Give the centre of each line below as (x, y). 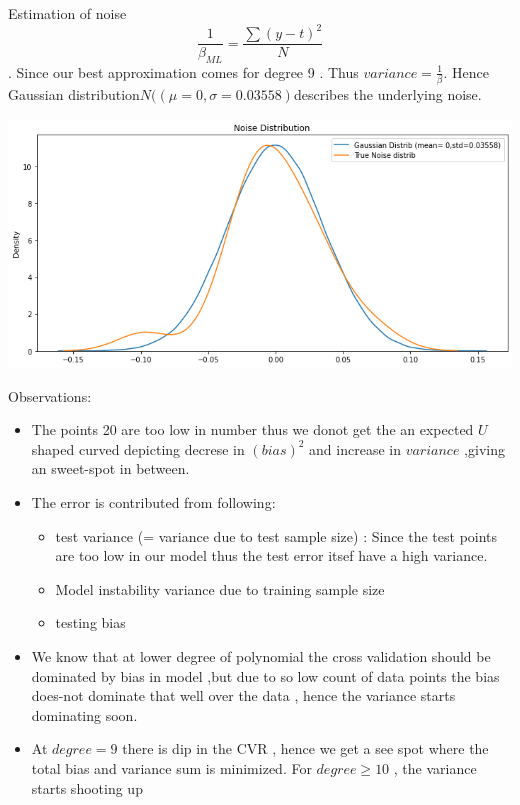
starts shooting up (87, 787)
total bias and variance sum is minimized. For (171, 767)
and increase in (355, 448)
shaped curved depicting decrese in (138, 448)
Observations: (50, 395)
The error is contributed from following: (153, 501)
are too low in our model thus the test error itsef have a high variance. (271, 555)
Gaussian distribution (74, 94)
